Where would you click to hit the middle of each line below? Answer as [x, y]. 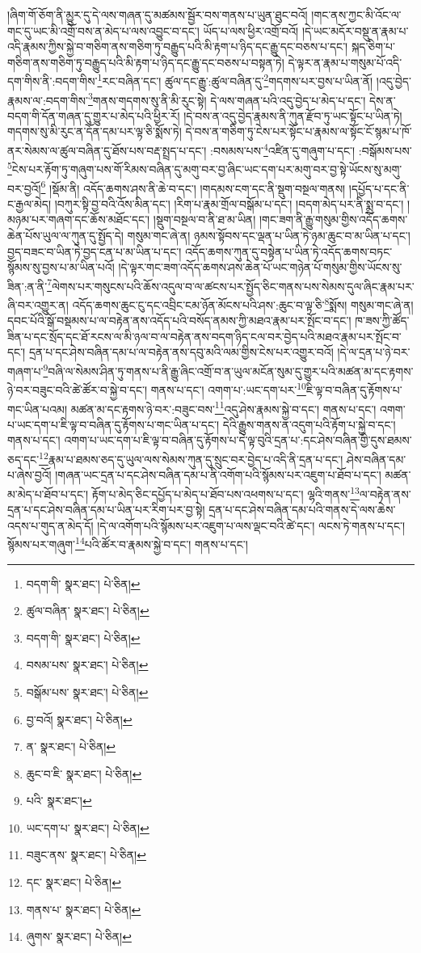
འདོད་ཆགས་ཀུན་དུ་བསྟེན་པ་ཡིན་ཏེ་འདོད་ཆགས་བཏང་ [288, 251]
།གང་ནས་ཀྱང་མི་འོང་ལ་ [356, 15]
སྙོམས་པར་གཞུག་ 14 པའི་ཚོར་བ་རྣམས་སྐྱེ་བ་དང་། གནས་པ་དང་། [128, 543]
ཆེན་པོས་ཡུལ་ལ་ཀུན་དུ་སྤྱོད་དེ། [65, 235]
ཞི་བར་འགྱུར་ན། [38, 304]
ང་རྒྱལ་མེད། [29, 203]
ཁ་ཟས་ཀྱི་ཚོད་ [382, 320]
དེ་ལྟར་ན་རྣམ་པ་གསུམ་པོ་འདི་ [345, 62]
